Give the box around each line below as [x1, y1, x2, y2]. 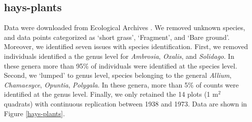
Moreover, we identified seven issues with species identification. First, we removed [4, 41, 248, 52]
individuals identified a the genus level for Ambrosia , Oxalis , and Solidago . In [4, 51, 234, 61]
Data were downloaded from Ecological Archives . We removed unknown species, [4, 22, 245, 33]
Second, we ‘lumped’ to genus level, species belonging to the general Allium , [4, 70, 231, 80]
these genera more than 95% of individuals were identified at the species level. [4, 60, 237, 70]
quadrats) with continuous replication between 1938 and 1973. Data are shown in [4, 98, 247, 108]
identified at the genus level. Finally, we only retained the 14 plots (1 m [4, 89, 218, 99]
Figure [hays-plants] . [4, 108, 65, 118]
